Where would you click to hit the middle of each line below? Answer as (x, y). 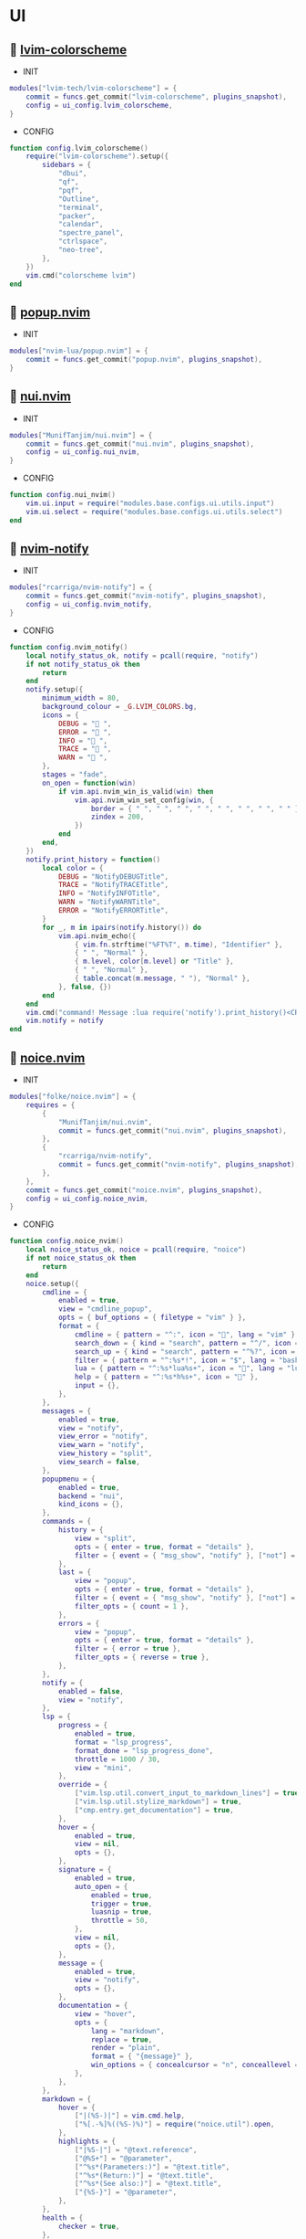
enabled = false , (91, 1691)
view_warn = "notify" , (101, 1445)
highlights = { (87, 2141)
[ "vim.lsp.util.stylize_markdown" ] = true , (158, 1801)
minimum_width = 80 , (81, 698)
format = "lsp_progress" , (123, 1742)
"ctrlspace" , (82, 242)
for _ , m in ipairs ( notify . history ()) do (122, 927)
